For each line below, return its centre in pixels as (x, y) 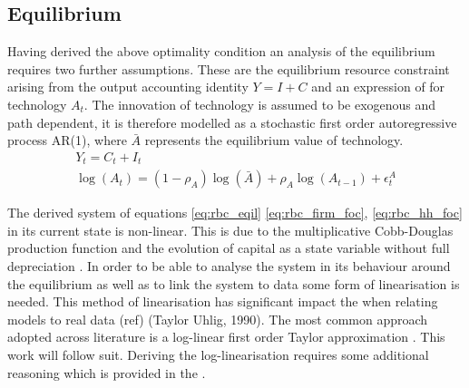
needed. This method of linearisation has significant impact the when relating (223, 301)
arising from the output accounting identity (128, 87)
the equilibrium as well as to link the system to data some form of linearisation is (234, 283)
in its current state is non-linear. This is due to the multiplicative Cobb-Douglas (230, 230)
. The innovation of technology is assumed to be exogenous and (260, 104)
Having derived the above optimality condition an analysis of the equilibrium (221, 51)
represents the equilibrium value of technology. (274, 140)
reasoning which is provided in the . (107, 372)
